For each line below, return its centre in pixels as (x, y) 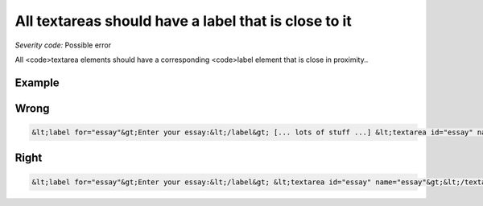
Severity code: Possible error (63, 45)
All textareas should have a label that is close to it (183, 21)
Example (37, 82)
